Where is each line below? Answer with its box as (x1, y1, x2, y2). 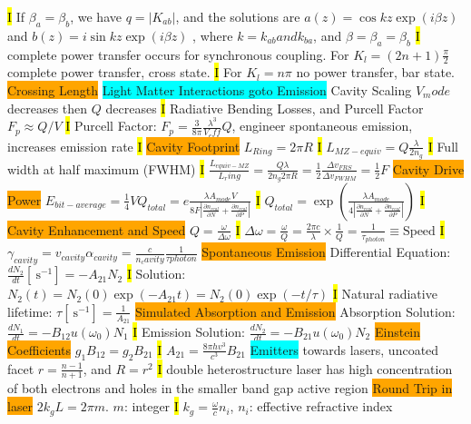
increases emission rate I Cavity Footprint (7, 136, 240, 155)
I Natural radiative (332, 284, 437, 303)
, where (192, 25, 233, 44)
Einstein (374, 322, 421, 341)
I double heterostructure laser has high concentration (157, 359, 453, 378)
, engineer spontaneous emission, (231, 116, 413, 135)
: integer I (123, 397, 179, 416)
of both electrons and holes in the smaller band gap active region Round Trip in (7, 379, 453, 398)
